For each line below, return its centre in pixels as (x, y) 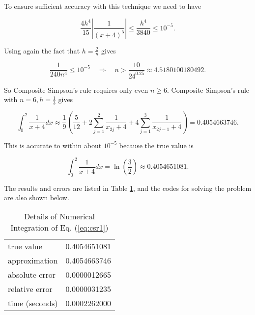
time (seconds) (33, 303)
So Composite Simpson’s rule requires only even (76, 90)
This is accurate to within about (53, 145)
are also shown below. (37, 197)
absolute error (32, 275)
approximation (33, 261)
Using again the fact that (42, 50)
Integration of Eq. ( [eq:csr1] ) (59, 228)
